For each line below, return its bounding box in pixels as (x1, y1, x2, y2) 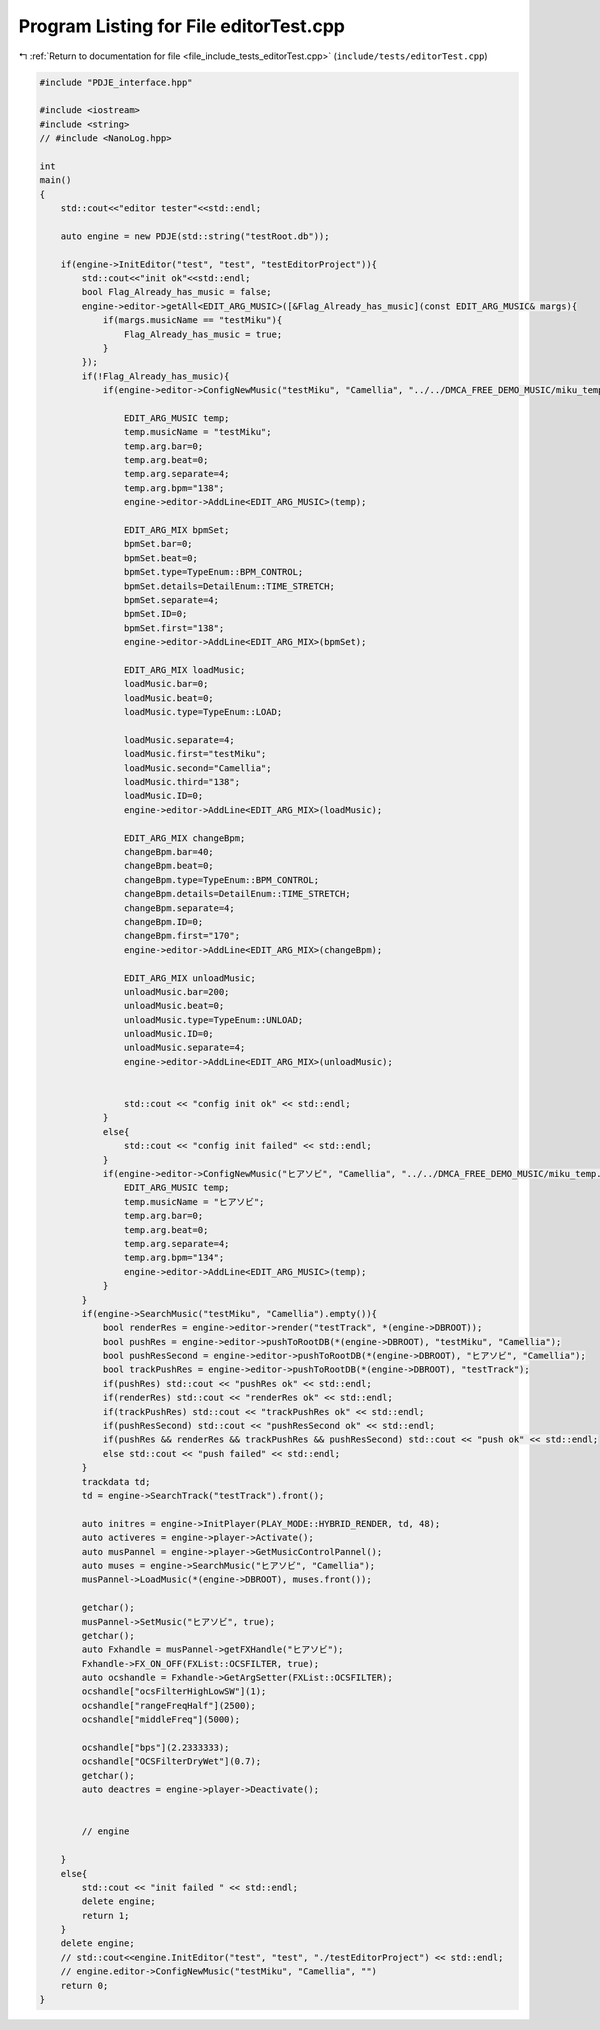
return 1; (81, 1910, 130, 1921)
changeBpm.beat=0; (123, 860, 214, 872)
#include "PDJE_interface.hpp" (39, 76, 194, 88)
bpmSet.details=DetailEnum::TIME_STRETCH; (123, 580, 335, 592)
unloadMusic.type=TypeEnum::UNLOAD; (123, 1014, 304, 1025)
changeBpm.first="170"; (123, 930, 240, 942)
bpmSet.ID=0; (123, 608, 188, 620)
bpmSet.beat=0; (123, 552, 199, 564)
